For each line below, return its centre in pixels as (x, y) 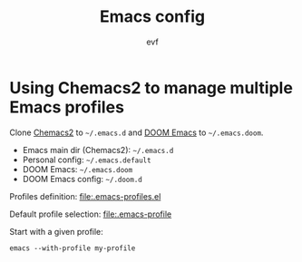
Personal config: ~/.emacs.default (87, 160)
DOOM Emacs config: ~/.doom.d (82, 179)
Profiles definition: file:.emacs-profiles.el (85, 196)
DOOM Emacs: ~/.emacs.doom (78, 169)
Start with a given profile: (57, 231)
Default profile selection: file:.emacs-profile (91, 214)
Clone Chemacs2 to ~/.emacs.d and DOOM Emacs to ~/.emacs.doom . (136, 132)
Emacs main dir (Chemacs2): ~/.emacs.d (98, 150)
